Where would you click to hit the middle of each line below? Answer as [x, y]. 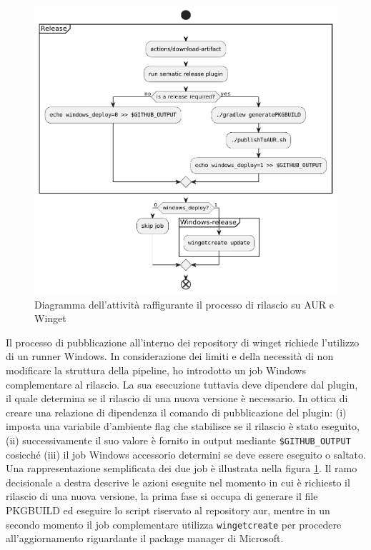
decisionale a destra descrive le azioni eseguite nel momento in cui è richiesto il [178, 482]
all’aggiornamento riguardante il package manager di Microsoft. [145, 538]
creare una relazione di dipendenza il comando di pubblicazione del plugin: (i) [176, 412]
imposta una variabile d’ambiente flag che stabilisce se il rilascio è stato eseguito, [183, 426]
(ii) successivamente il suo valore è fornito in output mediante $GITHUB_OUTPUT [178, 440]
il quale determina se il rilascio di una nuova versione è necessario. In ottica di [177, 398]
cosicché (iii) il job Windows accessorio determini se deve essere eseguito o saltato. [186, 454]
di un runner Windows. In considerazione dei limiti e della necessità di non [170, 356]
